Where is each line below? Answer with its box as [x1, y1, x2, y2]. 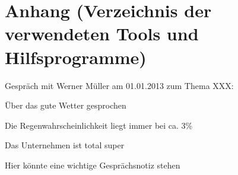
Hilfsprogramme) [5, 44, 147, 69]
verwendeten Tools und [5, 21, 199, 46]
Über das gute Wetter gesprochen [5, 99, 126, 112]
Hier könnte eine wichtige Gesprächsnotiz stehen [5, 158, 180, 171]
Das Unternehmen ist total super [5, 139, 125, 151]
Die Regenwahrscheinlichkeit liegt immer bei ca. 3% [5, 119, 193, 131]
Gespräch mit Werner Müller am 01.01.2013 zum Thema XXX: [5, 79, 234, 91]
